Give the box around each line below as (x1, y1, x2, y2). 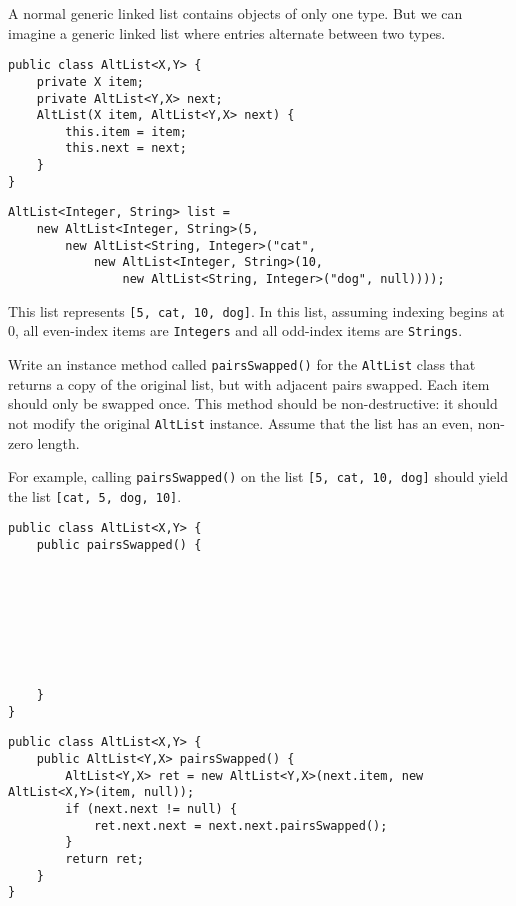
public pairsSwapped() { (36, 538, 202, 553)
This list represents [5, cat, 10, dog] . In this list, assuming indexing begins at (8, 300, 505, 321)
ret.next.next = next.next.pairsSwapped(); (93, 818, 388, 833)
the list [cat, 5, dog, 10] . (8, 485, 182, 506)
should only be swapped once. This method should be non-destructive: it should (8, 393, 498, 414)
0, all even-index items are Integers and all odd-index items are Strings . (8, 320, 463, 341)
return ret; (65, 851, 145, 866)
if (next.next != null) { (65, 801, 238, 816)
